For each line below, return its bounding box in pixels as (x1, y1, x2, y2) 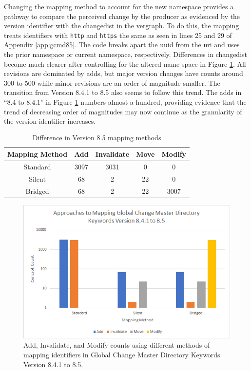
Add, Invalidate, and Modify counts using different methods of (23, 340, 210, 350)
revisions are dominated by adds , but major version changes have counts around (4, 68, 243, 78)
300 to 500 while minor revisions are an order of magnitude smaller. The (4, 77, 220, 88)
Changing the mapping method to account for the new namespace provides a (4, 1, 234, 11)
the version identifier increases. (4, 116, 96, 126)
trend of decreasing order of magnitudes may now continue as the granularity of (4, 106, 242, 116)
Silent (29, 174, 46, 184)
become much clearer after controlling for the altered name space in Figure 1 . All (4, 58, 246, 69)
